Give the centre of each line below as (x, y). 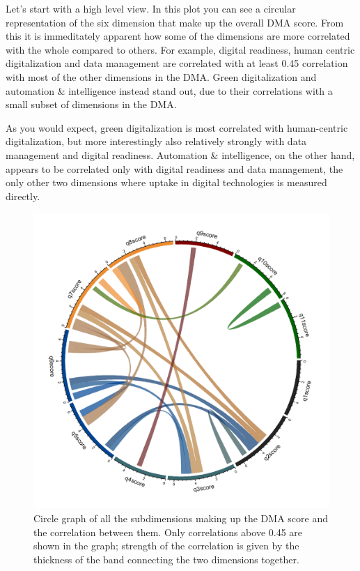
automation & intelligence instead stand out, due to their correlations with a (169, 90)
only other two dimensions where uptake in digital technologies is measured (166, 182)
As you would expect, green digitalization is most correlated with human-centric (177, 127)
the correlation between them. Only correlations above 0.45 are (168, 532)
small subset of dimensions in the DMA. (91, 104)
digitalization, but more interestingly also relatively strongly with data (156, 141)
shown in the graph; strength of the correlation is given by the (166, 546)
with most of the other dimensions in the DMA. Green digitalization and (161, 76)
